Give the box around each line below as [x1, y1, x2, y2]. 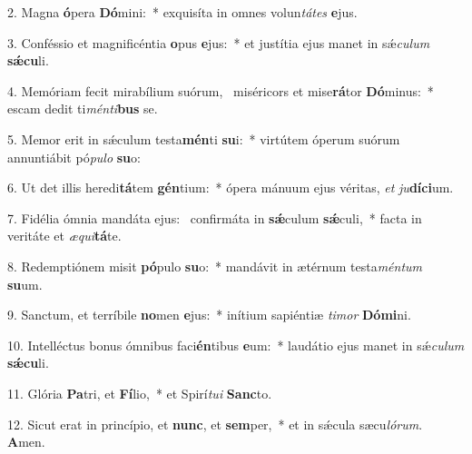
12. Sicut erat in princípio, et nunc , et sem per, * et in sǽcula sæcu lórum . [7, 414, 423, 433]
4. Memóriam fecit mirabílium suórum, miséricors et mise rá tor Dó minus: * [7, 81, 434, 100]
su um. [7, 274, 43, 293]
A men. [7, 432, 45, 451]
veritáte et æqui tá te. [7, 226, 122, 245]
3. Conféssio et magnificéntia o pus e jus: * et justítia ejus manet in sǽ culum [7, 33, 430, 52]
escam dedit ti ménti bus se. [7, 99, 158, 118]
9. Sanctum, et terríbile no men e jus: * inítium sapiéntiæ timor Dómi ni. [7, 305, 411, 324]
